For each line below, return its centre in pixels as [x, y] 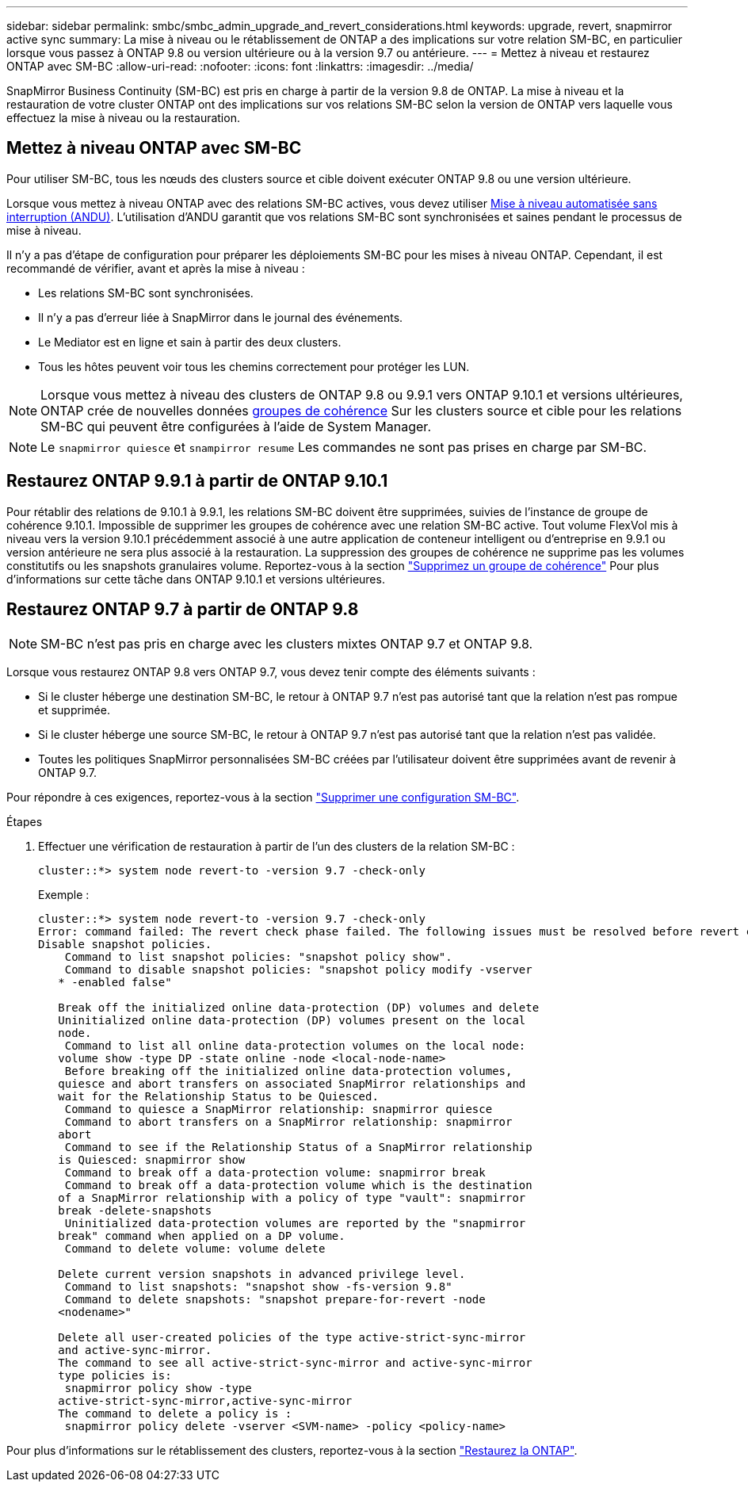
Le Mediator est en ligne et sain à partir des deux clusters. [190, 342]
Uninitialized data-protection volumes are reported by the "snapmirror [295, 1223]
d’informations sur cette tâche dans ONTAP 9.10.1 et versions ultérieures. [196, 579]
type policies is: [115, 1375]
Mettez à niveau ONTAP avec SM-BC [154, 148]
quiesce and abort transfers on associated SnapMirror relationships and [292, 1083]
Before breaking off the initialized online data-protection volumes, [288, 1071]
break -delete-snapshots [135, 1210]
